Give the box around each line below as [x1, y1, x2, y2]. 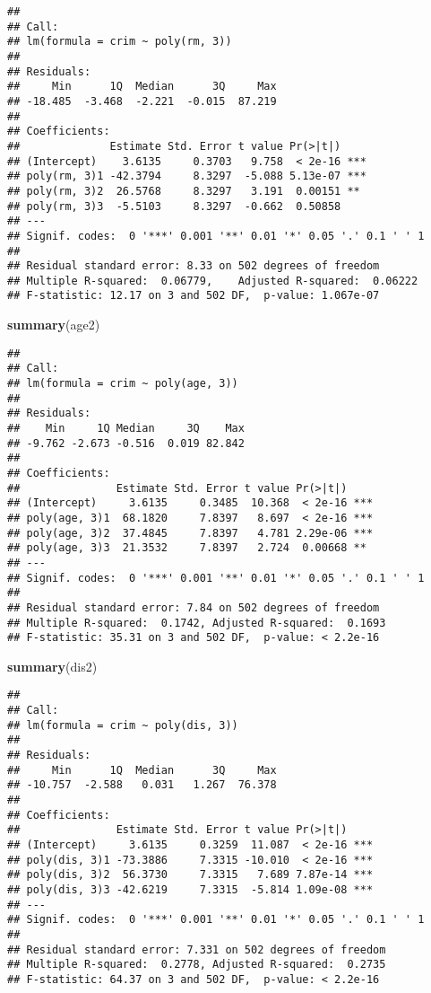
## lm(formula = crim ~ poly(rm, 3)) [7, 35, 232, 48]
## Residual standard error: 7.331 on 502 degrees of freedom [7, 943, 386, 956]
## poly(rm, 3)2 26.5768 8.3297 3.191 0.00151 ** [7, 184, 360, 198]
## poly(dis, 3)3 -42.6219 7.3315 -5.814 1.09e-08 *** [7, 883, 374, 896]
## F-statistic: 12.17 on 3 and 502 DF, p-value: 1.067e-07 [7, 289, 380, 303]
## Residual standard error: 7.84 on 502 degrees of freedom [7, 601, 380, 614]
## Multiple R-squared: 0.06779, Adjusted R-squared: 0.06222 [7, 274, 418, 287]
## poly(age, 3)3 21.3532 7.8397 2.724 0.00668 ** [7, 541, 366, 555]
